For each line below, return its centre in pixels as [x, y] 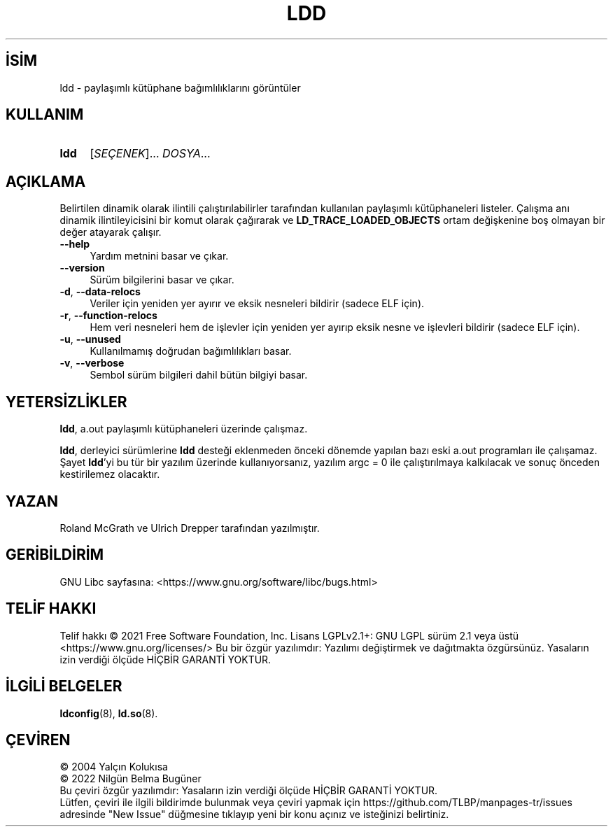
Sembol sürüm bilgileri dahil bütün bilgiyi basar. [199, 375]
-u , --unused [90, 339]
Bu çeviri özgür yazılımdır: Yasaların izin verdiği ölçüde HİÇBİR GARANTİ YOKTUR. [249, 791]
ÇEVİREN [38, 740]
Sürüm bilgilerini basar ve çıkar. [162, 280]
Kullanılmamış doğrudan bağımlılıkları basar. [191, 351]
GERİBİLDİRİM [55, 555]
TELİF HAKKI [51, 609]
